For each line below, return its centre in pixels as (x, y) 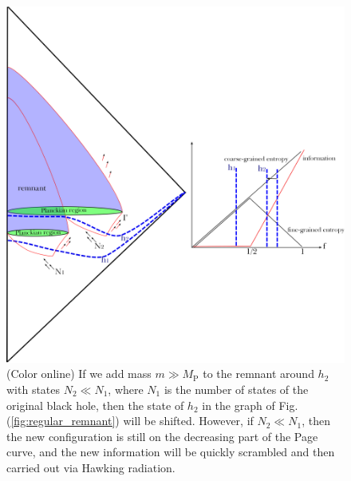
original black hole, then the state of (95, 405)
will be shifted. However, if (188, 421)
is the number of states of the (236, 389)
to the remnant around (258, 374)
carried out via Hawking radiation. (91, 467)
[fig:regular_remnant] (63, 421)
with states (34, 389)
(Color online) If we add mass (79, 374)
